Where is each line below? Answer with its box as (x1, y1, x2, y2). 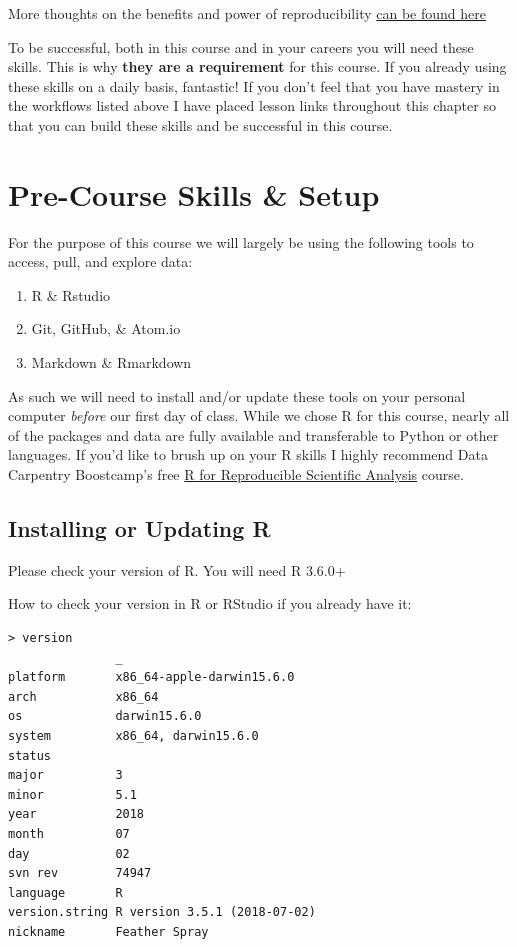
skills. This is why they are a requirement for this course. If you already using (8, 56, 507, 77)
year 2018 (8, 807, 145, 822)
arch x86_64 (8, 689, 159, 704)
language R (8, 885, 123, 900)
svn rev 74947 (8, 866, 152, 881)
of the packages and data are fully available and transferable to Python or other (8, 424, 499, 445)
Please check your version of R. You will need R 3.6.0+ (8, 559, 346, 580)
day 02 (8, 846, 130, 861)
